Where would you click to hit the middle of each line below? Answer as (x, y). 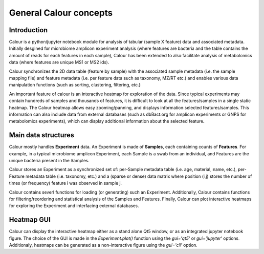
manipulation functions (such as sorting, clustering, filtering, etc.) (75, 85)
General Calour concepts (61, 13)
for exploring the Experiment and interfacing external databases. (74, 206)
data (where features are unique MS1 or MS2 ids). (59, 62)
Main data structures (42, 135)
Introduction (28, 30)
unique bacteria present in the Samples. (49, 161)
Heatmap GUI (30, 220)
